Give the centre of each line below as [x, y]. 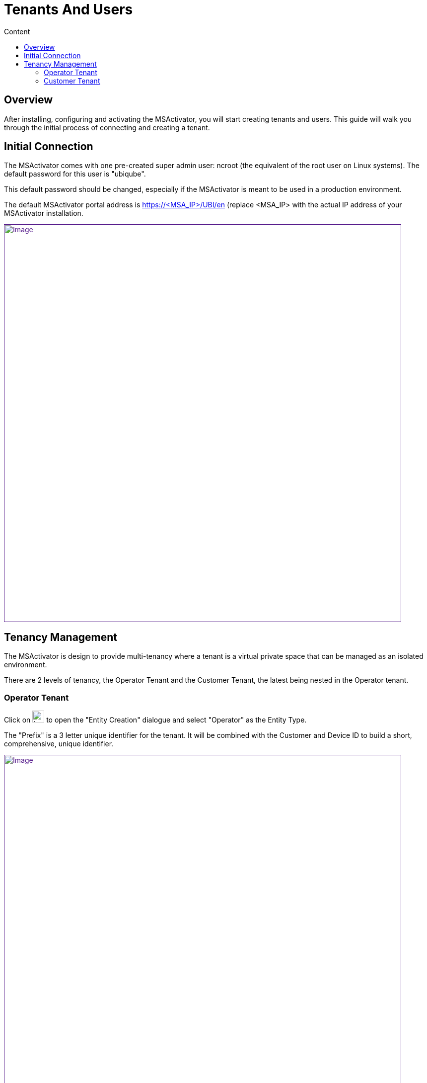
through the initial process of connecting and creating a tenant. [107, 127]
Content [17, 31]
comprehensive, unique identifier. [59, 744]
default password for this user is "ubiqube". [75, 174]
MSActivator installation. [44, 213]
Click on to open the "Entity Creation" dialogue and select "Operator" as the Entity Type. [155, 720]
